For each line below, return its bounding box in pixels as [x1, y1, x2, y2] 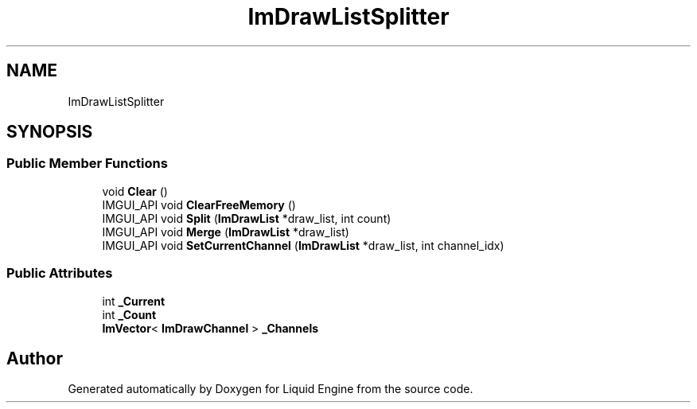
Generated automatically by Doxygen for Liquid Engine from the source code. [68, 382, 473, 396]
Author [6, 348, 63, 368]
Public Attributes [6, 265, 113, 282]
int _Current [102, 294, 165, 308]
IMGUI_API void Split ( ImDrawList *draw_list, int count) [102, 211, 391, 225]
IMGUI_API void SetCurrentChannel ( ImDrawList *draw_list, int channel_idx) [102, 238, 504, 252]
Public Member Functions [6, 155, 168, 172]
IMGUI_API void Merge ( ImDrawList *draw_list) [102, 224, 349, 239]
